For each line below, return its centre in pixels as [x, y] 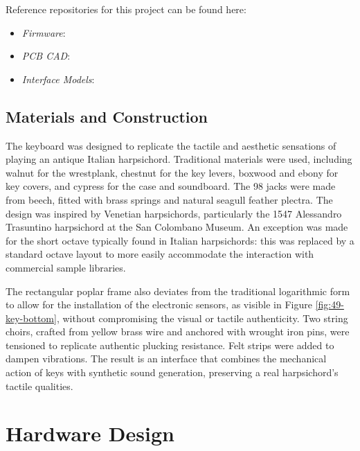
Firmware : [44, 32]
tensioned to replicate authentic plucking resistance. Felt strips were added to [170, 345]
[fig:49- [330, 304]
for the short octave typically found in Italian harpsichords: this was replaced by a [180, 240]
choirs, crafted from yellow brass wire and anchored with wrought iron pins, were [178, 331]
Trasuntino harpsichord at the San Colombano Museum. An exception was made [177, 227]
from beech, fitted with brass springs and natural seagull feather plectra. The [169, 199]
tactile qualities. [39, 386]
